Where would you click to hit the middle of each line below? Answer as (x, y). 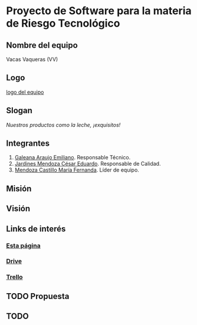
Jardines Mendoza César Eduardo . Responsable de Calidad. (88, 164)
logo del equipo (25, 92)
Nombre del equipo (42, 45)
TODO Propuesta (38, 296)
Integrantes (28, 144)
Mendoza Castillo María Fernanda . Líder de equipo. (77, 170)
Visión (18, 209)
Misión (19, 188)
